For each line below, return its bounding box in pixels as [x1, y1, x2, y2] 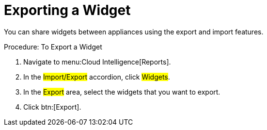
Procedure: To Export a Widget [4, 42, 102, 51]
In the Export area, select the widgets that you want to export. [23, 87, 220, 96]
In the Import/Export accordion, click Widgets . [23, 72, 170, 81]
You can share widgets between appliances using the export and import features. [4, 27, 264, 36]
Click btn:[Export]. [23, 102, 81, 111]
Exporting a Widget [4, 2, 131, 18]
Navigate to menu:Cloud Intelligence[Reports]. [23, 57, 171, 66]
